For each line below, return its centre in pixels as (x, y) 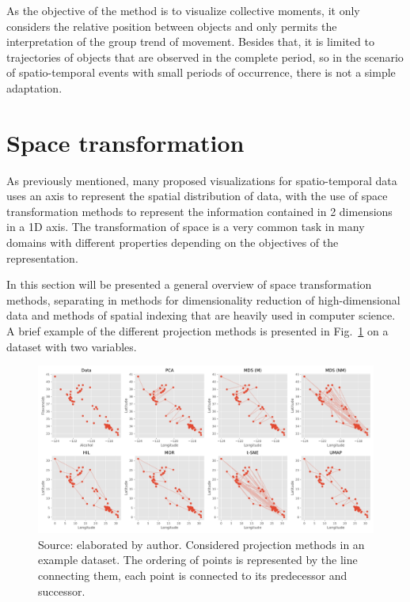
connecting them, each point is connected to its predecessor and (193, 575)
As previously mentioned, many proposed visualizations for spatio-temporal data (202, 180)
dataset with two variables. (72, 346)
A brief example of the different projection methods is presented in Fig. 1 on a (197, 331)
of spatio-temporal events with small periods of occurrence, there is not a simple (201, 72)
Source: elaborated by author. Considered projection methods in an (201, 544)
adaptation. (34, 87)
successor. (62, 591)
